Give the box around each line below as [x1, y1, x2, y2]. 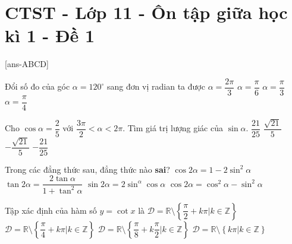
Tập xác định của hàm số [5, 204, 97, 216]
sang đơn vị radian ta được [106, 80, 205, 93]
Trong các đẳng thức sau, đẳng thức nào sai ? [5, 163, 170, 175]
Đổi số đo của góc [5, 80, 70, 93]
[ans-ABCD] [5, 58, 49, 70]
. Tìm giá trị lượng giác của [123, 122, 223, 134]
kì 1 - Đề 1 [5, 23, 95, 47]
